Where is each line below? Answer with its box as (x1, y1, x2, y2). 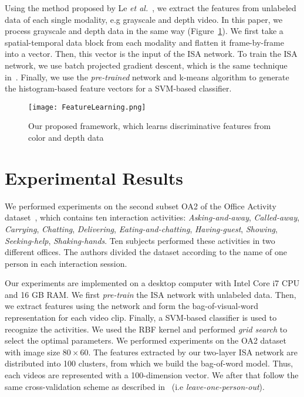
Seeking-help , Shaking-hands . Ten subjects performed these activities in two (5, 234, 275, 246)
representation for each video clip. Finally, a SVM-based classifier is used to (5, 311, 277, 324)
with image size (5, 345, 60, 358)
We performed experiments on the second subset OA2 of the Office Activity (5, 199, 276, 212)
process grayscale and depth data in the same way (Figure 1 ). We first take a (5, 25, 283, 37)
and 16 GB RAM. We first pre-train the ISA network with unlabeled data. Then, (5, 288, 296, 300)
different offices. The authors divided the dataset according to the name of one (5, 246, 287, 258)
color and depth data (28, 131, 104, 143)
